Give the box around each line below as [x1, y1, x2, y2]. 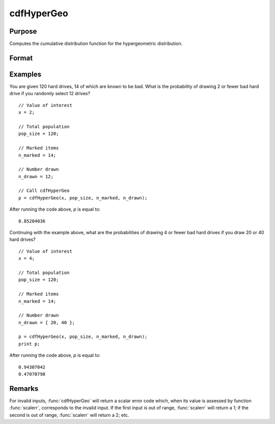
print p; [18, 341, 40, 347]
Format [9, 53, 33, 62]
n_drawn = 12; [18, 174, 53, 179]
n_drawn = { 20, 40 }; [18, 320, 75, 325]
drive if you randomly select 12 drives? [9, 91, 91, 97]
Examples [9, 70, 42, 78]
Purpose [9, 27, 37, 36]
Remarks [9, 384, 39, 393]
